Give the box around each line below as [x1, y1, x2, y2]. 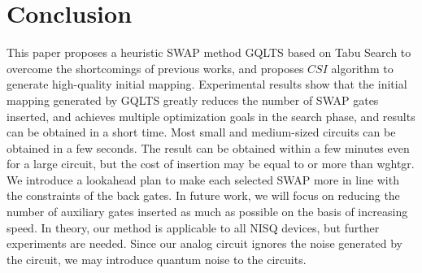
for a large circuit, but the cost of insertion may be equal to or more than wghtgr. [7, 155, 415, 172]
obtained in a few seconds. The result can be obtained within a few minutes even [7, 139, 410, 156]
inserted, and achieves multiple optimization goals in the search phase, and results [7, 107, 415, 124]
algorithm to [331, 59, 394, 76]
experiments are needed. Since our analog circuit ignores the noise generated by [7, 235, 402, 252]
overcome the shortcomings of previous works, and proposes [7, 59, 304, 76]
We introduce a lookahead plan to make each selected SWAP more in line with [7, 171, 399, 188]
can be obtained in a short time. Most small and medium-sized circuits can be [7, 123, 396, 141]
